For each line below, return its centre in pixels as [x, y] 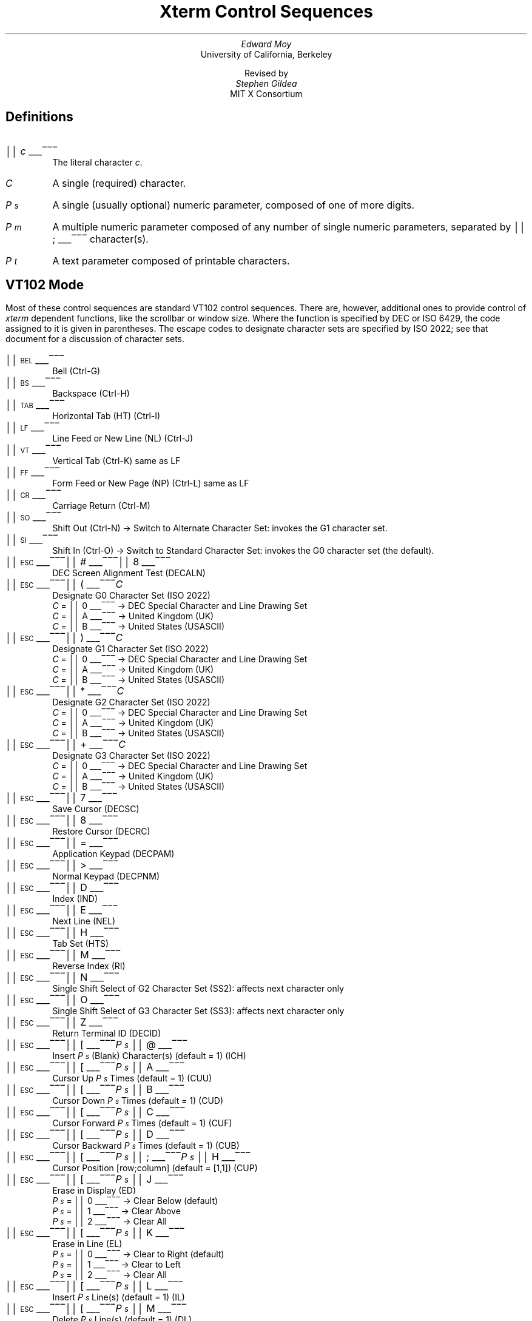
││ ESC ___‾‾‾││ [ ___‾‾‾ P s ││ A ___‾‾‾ [95, 1067]
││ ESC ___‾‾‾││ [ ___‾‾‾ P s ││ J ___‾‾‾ [95, 1179]
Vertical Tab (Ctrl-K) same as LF [116, 461]
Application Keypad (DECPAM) [113, 854]
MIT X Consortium [266, 93]
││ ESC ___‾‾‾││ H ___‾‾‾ [62, 933]
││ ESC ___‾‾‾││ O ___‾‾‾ [62, 1000]
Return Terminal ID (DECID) [107, 1034]
